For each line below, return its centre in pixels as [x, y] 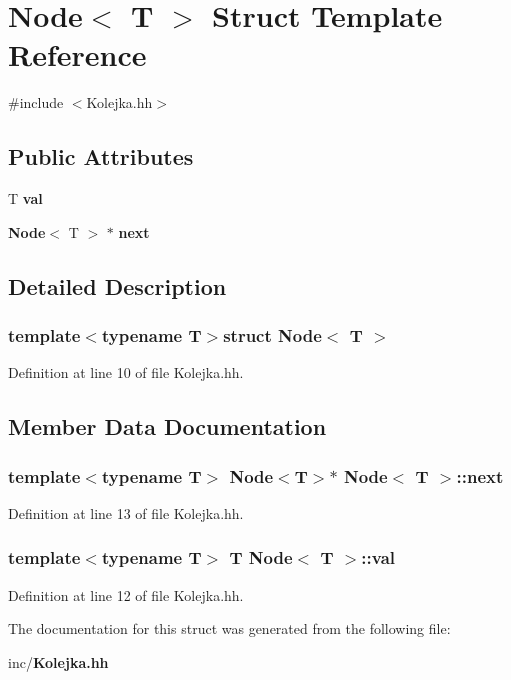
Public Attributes [101, 156]
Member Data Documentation [167, 426]
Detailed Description [117, 285]
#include [36, 102]
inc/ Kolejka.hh [58, 661]
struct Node [272, 335]
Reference [77, 54]
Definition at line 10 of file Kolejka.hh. [126, 372]
